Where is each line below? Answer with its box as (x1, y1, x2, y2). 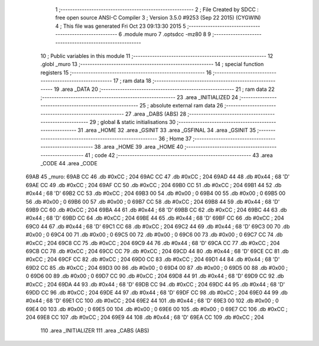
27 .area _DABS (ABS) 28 (125, 110, 187, 117)
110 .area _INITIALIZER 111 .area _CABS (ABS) (40, 327, 149, 334)
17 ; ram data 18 (113, 77, 152, 84)
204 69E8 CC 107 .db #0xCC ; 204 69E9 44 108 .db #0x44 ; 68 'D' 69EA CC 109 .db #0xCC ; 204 (25, 314, 264, 321)
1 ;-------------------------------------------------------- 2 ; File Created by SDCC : (55, 6, 259, 13)
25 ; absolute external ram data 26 (139, 102, 224, 109)
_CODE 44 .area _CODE (40, 160, 97, 167)
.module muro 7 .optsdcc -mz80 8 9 (123, 31, 211, 38)
